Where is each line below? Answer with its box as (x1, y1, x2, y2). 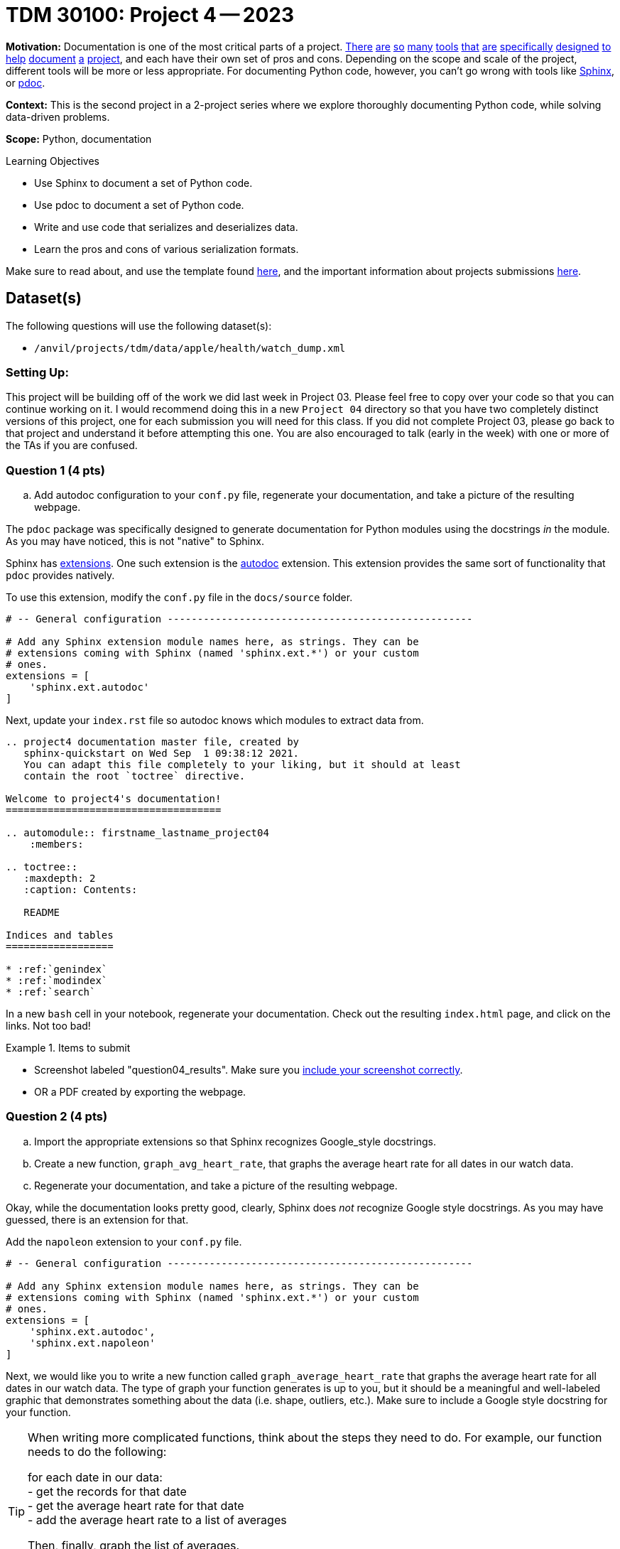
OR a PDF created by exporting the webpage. (34, 1086, 246, 1099)
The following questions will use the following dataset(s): (6, 319, 272, 332)
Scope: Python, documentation (6, 132, 152, 145)
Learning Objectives (6, 154, 99, 167)
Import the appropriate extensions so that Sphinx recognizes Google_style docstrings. (34, 1135, 436, 1148)
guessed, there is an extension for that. (6, 1213, 189, 1226)
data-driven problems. (6, 110, 110, 123)
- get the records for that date (28, 1484, 187, 1499)
